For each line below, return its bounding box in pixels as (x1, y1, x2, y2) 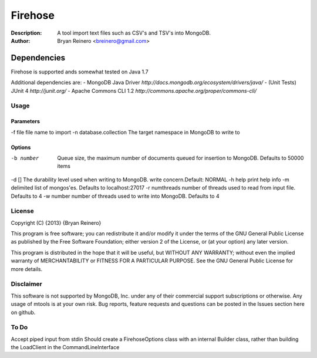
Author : (11, 37, 31, 44)
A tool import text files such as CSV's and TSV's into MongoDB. (57, 29, 211, 36)
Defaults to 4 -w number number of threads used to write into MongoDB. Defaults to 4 (11, 192, 220, 200)
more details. (11, 265, 43, 272)
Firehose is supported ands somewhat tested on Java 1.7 (11, 68, 149, 75)
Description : (11, 29, 42, 36)
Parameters (11, 118, 41, 125)
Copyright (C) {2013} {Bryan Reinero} (11, 219, 102, 226)
